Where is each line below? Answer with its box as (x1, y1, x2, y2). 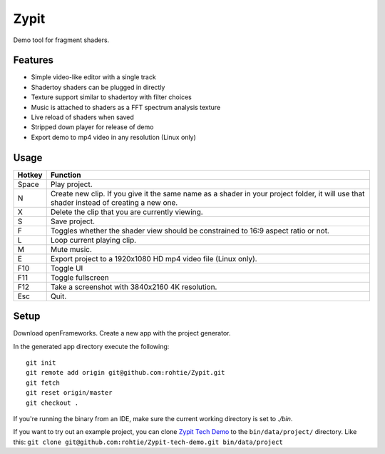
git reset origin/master (26, 389, 113, 397)
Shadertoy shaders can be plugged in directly (31, 83, 165, 91)
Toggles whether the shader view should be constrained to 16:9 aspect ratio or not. (50, 226, 329, 236)
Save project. (50, 216, 96, 226)
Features (13, 54, 53, 66)
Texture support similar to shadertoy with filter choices (31, 93, 192, 101)
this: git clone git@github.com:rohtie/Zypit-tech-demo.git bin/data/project (13, 438, 283, 446)
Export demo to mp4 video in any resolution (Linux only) (31, 133, 196, 141)
